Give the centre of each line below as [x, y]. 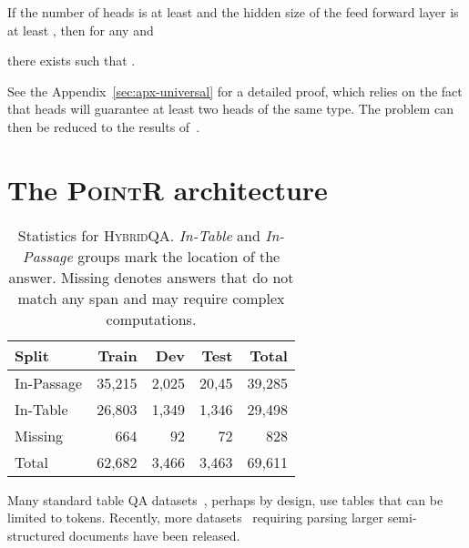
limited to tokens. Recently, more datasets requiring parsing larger [195, 518]
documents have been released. [154, 535]
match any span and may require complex [151, 298]
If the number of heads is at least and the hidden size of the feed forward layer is [233, 12]
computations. [151, 319]
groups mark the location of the [179, 256]
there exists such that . [71, 61]
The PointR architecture [168, 189]
